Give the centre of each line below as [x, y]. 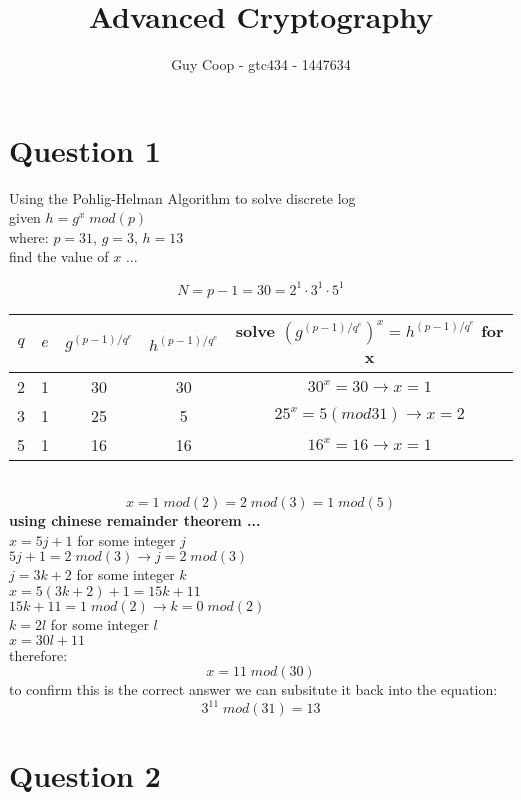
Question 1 [85, 149]
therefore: [38, 654]
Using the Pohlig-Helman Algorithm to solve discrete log [182, 197]
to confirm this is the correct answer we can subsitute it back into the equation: [253, 689]
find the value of [59, 256]
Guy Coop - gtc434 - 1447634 [261, 64]
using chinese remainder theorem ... [135, 520]
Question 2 [85, 775]
